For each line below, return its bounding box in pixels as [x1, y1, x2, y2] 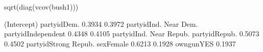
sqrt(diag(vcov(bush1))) [4, 2, 79, 12]
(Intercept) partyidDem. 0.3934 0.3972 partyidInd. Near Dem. [4, 18, 198, 29]
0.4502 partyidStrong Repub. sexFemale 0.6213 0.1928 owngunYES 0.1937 [4, 38, 236, 48]
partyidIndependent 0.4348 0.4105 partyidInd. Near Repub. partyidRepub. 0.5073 [4, 28, 259, 39]
